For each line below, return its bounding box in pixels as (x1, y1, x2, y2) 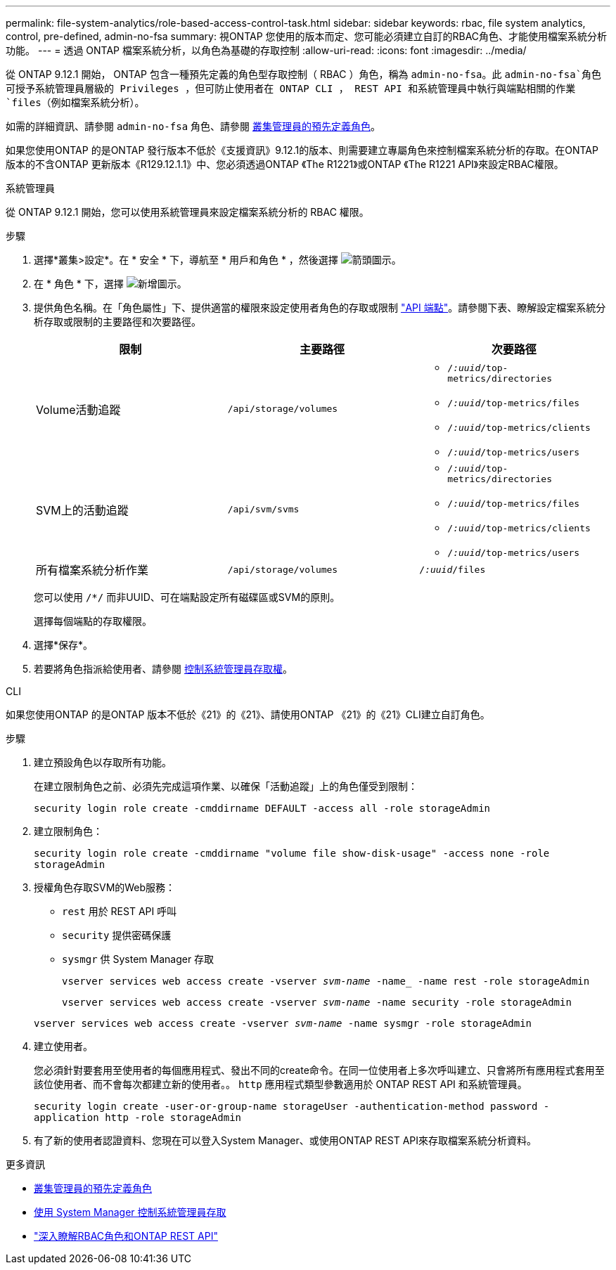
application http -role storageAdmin (34, 1112, 242, 1123)
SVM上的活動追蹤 (36, 503, 129, 517)
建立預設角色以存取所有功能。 (34, 756, 172, 768)
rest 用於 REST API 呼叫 (62, 905, 177, 917)
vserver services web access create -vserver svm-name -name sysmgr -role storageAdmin (34, 1018, 532, 1029)
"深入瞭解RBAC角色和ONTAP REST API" (34, 1230, 218, 1242)
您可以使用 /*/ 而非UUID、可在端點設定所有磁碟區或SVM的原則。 (34, 591, 340, 603)
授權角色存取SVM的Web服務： (34, 881, 176, 893)
